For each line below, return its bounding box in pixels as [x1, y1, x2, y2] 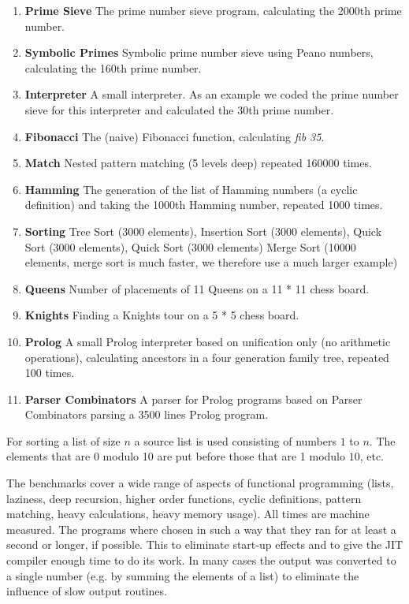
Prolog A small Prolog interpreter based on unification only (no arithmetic [24, 333, 391, 349]
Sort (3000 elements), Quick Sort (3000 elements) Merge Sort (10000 [24, 238, 356, 255]
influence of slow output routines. [6, 583, 167, 599]
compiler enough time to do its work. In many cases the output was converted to [6, 552, 396, 569]
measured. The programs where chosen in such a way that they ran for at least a [6, 520, 396, 537]
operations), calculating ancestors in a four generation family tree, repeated [24, 349, 389, 365]
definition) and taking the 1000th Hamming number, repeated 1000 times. [24, 196, 383, 213]
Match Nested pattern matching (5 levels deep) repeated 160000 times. [24, 155, 372, 171]
